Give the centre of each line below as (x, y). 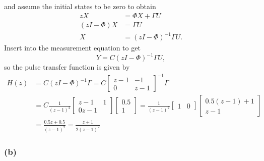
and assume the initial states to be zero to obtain (80, 6)
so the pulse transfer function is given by (67, 67)
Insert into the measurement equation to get (72, 48)
